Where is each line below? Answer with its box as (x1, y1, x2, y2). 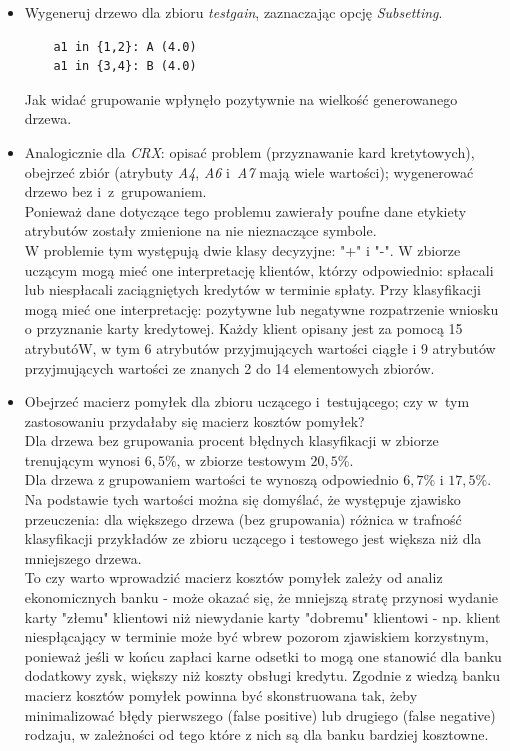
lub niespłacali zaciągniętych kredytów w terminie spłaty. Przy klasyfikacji (24, 279, 481, 300)
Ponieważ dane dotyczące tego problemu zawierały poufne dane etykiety (24, 200, 467, 221)
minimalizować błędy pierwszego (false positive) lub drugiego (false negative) (24, 704, 496, 725)
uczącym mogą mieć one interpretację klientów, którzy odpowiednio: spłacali (24, 259, 494, 280)
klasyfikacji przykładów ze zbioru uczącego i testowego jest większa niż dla (24, 528, 482, 549)
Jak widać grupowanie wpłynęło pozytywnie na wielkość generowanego (24, 88, 458, 109)
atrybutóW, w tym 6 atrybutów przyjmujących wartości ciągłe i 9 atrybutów (24, 337, 496, 358)
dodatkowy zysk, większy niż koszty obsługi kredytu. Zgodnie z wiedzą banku (24, 665, 501, 686)
